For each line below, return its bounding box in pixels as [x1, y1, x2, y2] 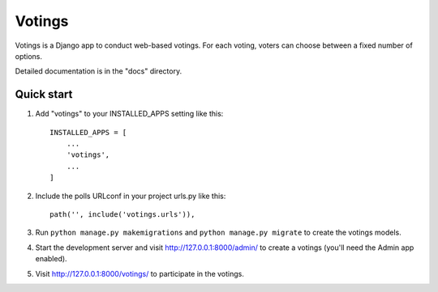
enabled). [35, 254, 68, 264]
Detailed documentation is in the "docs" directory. [15, 66, 182, 76]
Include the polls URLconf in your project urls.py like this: [35, 191, 226, 201]
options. [15, 51, 43, 61]
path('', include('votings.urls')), [49, 209, 195, 218]
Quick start [15, 87, 73, 101]
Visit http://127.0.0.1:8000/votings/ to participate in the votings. [35, 269, 245, 278]
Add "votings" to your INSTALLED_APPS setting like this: [35, 109, 224, 119]
